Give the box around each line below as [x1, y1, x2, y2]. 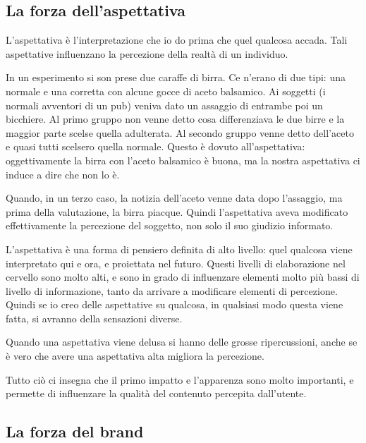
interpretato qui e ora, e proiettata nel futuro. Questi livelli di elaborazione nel [6, 255, 346, 270]
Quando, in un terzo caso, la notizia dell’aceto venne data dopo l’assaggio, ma [6, 190, 343, 205]
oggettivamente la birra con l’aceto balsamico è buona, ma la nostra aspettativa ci [6, 152, 360, 167]
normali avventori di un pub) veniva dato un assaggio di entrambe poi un [6, 97, 323, 112]
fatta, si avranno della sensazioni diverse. [6, 310, 183, 325]
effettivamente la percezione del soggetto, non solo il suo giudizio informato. [6, 218, 334, 233]
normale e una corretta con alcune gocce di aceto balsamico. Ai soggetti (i [6, 83, 326, 98]
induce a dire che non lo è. [6, 166, 120, 181]
